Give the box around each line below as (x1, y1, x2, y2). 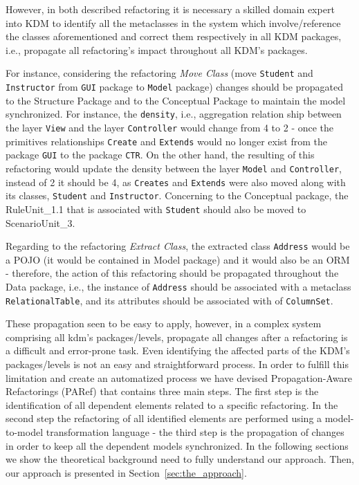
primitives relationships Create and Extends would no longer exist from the (6, 134, 327, 148)
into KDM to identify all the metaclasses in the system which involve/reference (6, 15, 341, 30)
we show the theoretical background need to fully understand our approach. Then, (6, 452, 354, 466)
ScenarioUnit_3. (6, 215, 75, 230)
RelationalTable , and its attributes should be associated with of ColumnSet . (6, 293, 333, 307)
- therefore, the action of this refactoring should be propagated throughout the (6, 266, 339, 280)
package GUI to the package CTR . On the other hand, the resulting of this (6, 147, 315, 162)
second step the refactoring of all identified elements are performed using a (6, 411, 322, 425)
